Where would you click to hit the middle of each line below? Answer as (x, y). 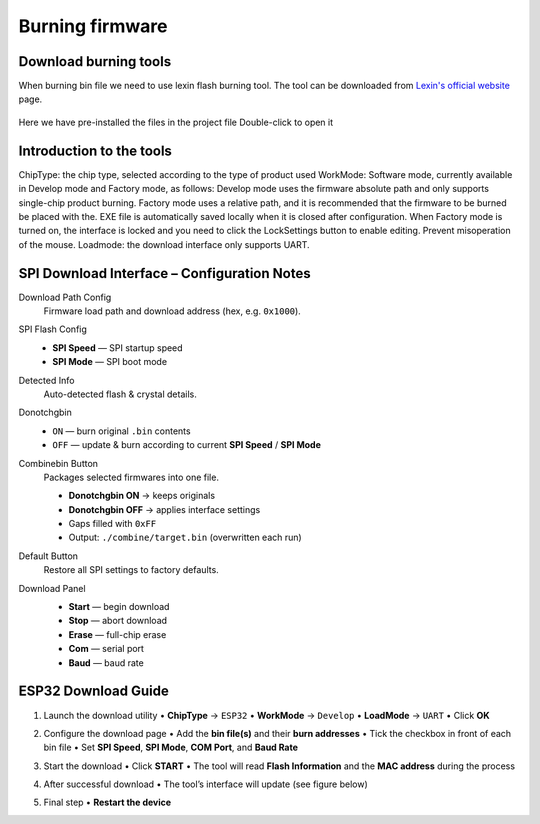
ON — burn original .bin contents (121, 431)
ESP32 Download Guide (94, 691)
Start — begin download (119, 607)
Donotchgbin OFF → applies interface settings (164, 509)
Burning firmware (93, 26)
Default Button (48, 556)
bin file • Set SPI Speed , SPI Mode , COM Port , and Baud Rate (171, 747)
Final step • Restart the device (107, 802)
